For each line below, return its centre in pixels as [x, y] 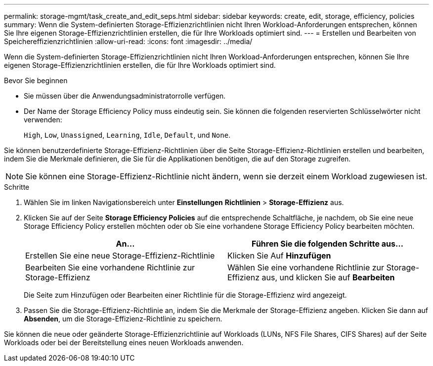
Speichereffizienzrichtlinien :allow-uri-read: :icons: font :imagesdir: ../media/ [128, 41]
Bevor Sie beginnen [36, 80]
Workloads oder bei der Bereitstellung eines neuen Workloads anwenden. [124, 342]
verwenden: [43, 120]
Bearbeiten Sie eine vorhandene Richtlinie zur [110, 267]
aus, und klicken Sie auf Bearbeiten [328, 277]
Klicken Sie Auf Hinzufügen [279, 256]
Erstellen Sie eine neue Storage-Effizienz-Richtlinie [120, 256]
